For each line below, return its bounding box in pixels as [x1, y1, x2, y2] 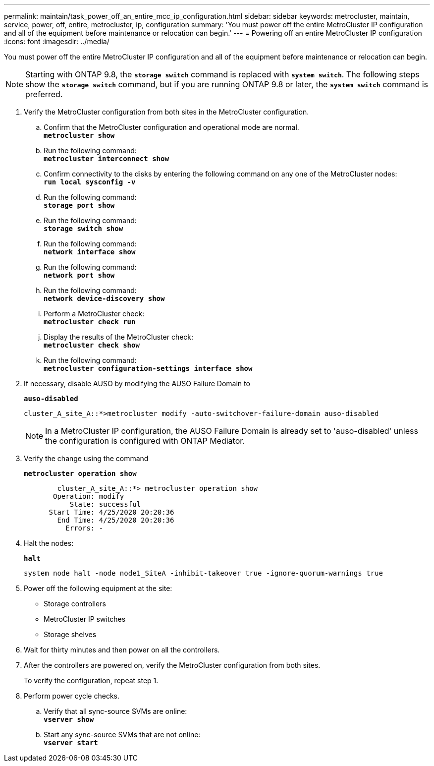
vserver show [44, 715, 94, 723]
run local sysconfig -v [44, 178, 136, 186]
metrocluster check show [44, 341, 140, 349]
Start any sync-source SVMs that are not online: [44, 730, 201, 739]
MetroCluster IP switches [44, 615, 126, 623]
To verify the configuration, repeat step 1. [24, 676, 159, 685]
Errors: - [65, 524, 104, 532]
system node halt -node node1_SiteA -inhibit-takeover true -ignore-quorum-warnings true [24, 569, 383, 577]
